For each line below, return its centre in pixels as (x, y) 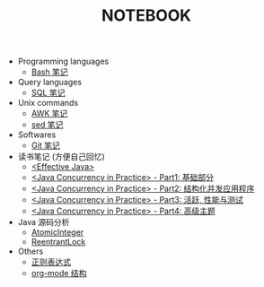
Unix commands (48, 103)
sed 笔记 (47, 125)
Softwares (37, 135)
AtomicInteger (57, 232)
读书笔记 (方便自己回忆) (61, 157)
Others (31, 251)
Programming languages (63, 61)
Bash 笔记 (50, 72)
